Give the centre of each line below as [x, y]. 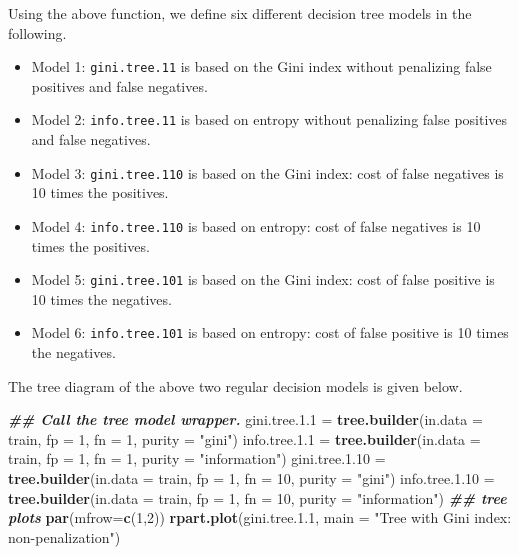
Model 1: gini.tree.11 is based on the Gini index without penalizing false [261, 66]
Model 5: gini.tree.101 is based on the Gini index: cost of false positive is [263, 279]
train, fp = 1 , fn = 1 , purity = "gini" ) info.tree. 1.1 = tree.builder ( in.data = [244, 438]
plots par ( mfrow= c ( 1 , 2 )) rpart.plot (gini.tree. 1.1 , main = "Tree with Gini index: [260, 517]
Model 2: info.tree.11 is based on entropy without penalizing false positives [269, 119]
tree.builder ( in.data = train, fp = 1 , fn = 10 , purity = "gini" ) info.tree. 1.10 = [251, 478]
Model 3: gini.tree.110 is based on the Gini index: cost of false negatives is [267, 172]
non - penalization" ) [64, 536]
